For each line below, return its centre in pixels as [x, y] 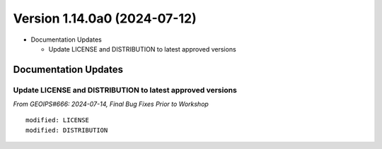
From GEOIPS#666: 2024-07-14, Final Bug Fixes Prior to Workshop [111, 104]
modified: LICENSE [58, 120]
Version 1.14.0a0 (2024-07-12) [105, 18]
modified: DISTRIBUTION [67, 130]
